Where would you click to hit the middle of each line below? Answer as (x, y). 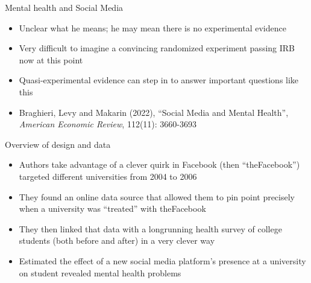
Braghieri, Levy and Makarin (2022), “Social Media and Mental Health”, (154, 112)
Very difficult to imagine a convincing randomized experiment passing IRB (157, 48)
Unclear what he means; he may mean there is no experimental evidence (152, 27)
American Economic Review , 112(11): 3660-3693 (108, 124)
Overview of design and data (58, 144)
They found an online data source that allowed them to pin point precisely (157, 196)
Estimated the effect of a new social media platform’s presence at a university (162, 260)
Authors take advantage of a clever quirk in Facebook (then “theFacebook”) (159, 164)
